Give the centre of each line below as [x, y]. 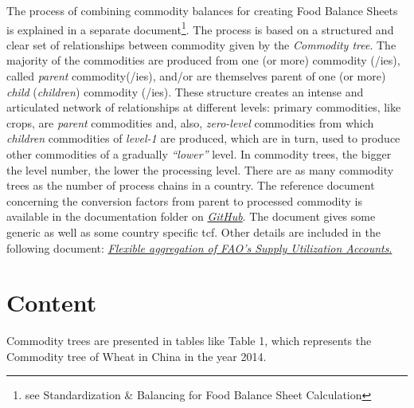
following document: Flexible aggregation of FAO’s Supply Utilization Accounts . [199, 247]
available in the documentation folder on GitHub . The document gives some [191, 216]
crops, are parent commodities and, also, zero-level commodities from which [190, 122]
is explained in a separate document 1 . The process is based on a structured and [200, 28]
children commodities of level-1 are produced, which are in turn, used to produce [203, 138]
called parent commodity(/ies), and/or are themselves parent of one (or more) [196, 76]
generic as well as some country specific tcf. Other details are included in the [193, 231]
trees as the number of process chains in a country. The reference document [191, 185]
